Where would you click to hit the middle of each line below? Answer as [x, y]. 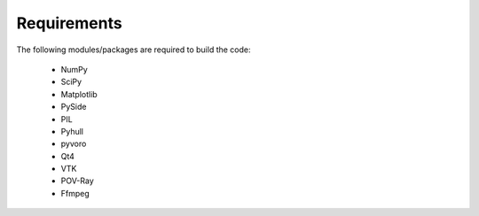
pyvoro [74, 144]
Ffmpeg [75, 193]
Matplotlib [79, 94]
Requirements [70, 23]
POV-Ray [78, 181]
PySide [74, 107]
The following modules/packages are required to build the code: [134, 50]
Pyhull [72, 131]
